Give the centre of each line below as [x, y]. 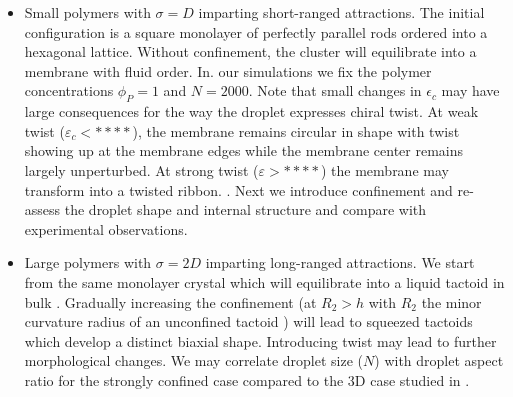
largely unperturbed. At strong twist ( [141, 169]
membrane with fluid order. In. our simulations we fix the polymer [228, 70]
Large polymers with [88, 262]
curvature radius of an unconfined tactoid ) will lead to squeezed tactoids [248, 321]
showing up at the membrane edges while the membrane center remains [244, 150]
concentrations [69, 90]
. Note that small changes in [335, 90]
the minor [451, 301]
